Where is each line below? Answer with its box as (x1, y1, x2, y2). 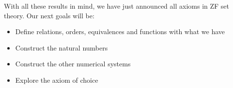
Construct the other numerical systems (15, 59, 131, 69)
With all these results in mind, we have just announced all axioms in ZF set (4, 1, 230, 11)
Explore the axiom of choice (15, 75, 98, 85)
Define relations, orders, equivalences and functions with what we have (15, 26, 225, 37)
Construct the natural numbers (15, 42, 108, 52)
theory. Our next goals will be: (4, 10, 94, 20)
